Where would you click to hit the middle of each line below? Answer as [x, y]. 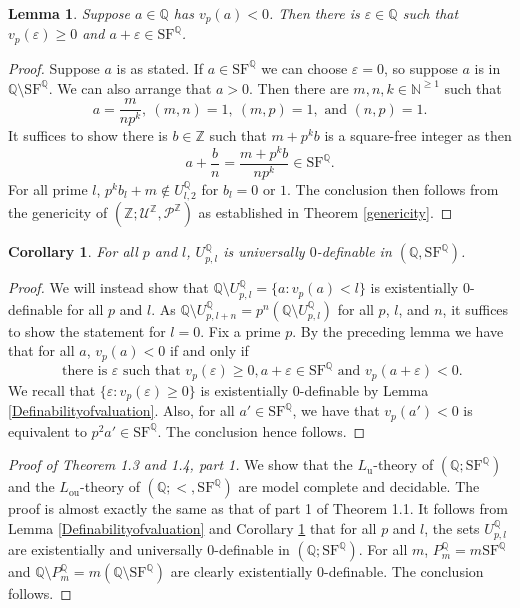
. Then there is [314, 13]
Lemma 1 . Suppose [69, 13]
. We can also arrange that [130, 87]
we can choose [304, 67]
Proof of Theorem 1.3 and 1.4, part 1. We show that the [180, 464]
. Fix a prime [240, 330]
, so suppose [421, 67]
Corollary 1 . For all [73, 251]
